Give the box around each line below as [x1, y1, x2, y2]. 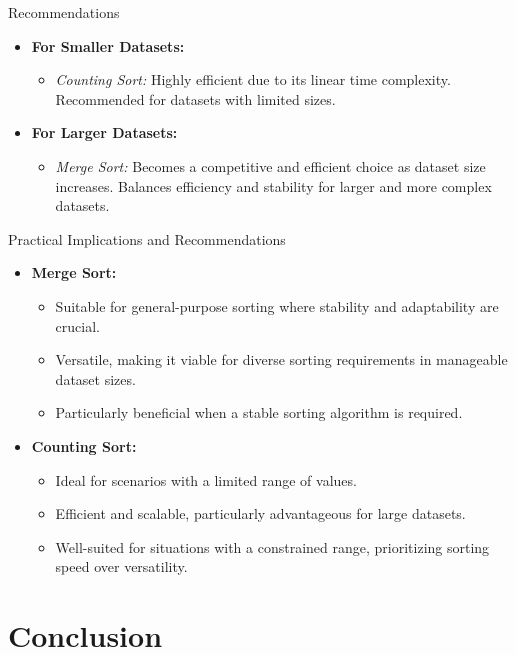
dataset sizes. [55, 368, 136, 389]
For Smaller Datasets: [31, 35, 185, 56]
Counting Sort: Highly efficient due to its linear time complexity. [55, 69, 451, 90]
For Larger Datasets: [31, 122, 178, 143]
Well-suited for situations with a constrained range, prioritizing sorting [55, 536, 490, 557]
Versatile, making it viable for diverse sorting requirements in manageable [55, 349, 508, 370]
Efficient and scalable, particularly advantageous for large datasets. [55, 503, 466, 524]
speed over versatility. [55, 556, 188, 577]
